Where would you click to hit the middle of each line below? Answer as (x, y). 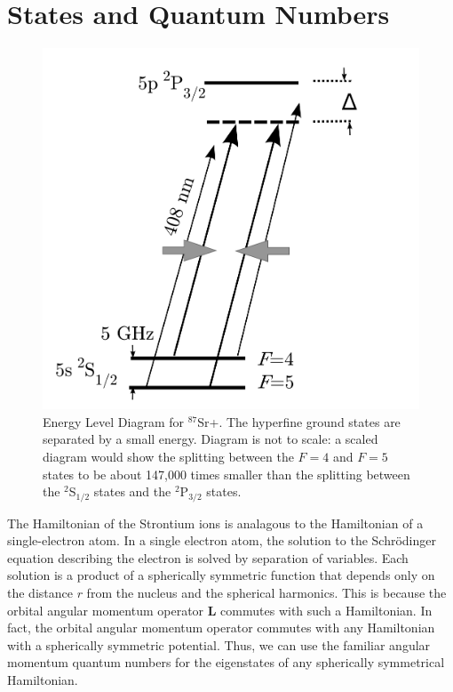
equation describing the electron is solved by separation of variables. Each (208, 557)
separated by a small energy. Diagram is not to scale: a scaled (211, 439)
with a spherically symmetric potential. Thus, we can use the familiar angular (219, 644)
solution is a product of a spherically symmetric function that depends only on (221, 575)
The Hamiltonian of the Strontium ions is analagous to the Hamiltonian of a (215, 523)
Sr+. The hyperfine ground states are (299, 421)
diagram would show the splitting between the (168, 457)
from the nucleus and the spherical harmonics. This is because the (266, 593)
